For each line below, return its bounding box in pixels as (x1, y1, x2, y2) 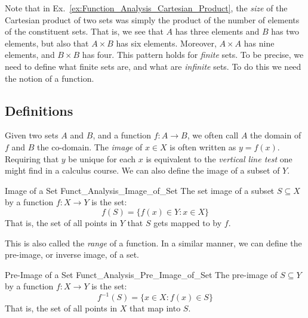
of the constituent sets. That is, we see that (5, 25, 164, 38)
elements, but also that (5, 36, 89, 49)
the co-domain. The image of (37, 140, 143, 153)
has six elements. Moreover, (116, 36, 217, 49)
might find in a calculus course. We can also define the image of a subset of (5, 164, 280, 177)
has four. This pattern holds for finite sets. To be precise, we (82, 48, 304, 61)
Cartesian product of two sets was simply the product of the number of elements (5, 13, 300, 26)
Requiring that (5, 152, 59, 165)
